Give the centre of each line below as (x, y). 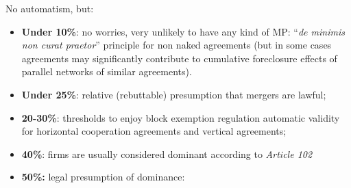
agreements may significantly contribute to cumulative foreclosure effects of (179, 58)
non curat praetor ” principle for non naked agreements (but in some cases (177, 45)
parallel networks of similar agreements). (107, 71)
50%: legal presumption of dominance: (103, 177)
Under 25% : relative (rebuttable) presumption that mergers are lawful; (174, 94)
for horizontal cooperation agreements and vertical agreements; (154, 131)
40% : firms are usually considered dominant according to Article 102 (167, 153)
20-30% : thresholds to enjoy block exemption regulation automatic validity (181, 117)
